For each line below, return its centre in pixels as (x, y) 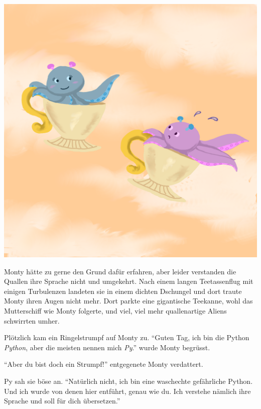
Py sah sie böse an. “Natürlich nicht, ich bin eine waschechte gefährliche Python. (128, 381)
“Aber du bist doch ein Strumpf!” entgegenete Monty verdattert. (104, 364)
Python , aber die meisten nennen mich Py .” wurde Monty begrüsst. (107, 347)
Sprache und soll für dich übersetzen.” (62, 401)
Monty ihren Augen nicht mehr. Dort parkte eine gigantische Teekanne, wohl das (128, 301)
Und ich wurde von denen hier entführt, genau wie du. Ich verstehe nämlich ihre (127, 391)
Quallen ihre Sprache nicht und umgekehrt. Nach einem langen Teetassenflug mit (129, 281)
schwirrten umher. (32, 320)
